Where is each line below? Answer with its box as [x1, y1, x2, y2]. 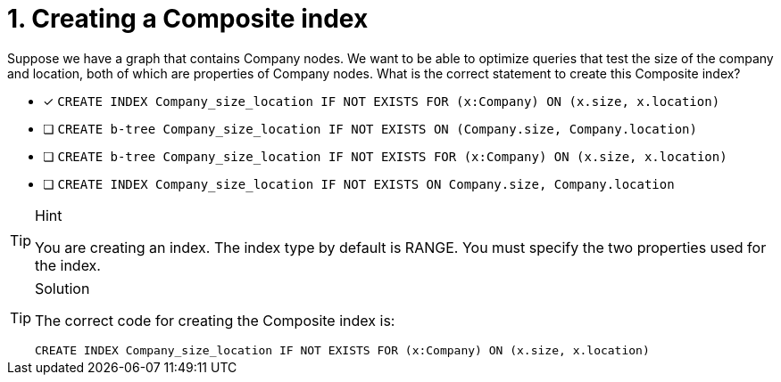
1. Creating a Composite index [7, 4, 369, 34]
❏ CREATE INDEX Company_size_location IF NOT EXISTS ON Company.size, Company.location [43, 175, 675, 191]
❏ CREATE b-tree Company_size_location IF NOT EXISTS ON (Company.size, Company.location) [43, 120, 697, 136]
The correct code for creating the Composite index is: [35, 311, 395, 329]
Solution [35, 279, 90, 297]
